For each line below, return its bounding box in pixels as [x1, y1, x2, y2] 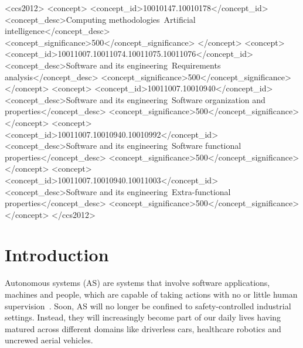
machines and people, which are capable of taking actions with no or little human [5, 288, 298, 300]
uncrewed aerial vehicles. [5, 334, 93, 346]
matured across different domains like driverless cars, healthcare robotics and [5, 322, 281, 335]
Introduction [5, 243, 109, 267]
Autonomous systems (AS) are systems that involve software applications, [5, 277, 270, 289]
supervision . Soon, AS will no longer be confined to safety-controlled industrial [5, 299, 291, 312]
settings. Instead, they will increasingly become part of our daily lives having [5, 311, 281, 323]
